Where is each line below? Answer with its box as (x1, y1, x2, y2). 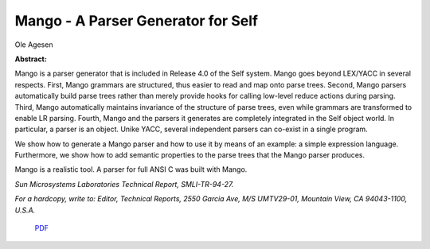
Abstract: (14, 54, 47, 64)
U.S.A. (14, 205, 36, 215)
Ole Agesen (14, 40, 53, 49)
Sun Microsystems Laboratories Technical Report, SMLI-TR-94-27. (14, 179, 234, 189)
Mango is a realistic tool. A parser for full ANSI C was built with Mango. (14, 165, 248, 174)
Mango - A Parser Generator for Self (14, 12, 259, 29)
